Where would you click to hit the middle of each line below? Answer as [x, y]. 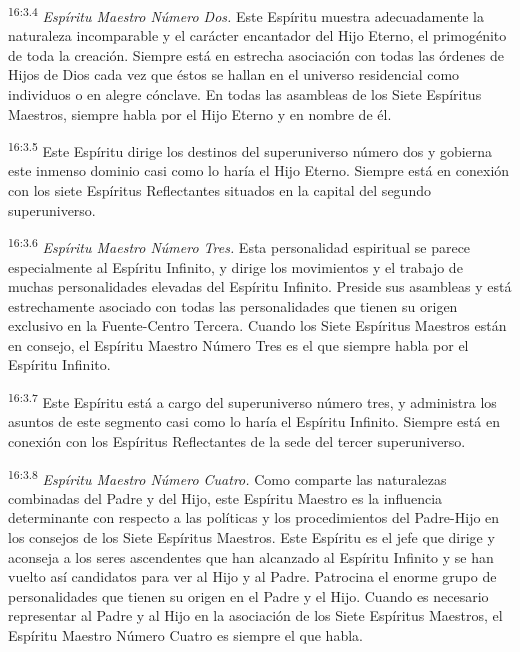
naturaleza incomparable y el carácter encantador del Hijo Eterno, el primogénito [257, 35]
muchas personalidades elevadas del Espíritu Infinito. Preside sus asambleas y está [260, 286]
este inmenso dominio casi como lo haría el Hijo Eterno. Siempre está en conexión [259, 170]
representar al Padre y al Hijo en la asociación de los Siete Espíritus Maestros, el [255, 615]
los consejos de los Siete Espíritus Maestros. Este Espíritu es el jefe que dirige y [251, 536]
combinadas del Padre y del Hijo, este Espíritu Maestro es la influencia [225, 497]
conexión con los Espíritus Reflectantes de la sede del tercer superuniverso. [237, 440]
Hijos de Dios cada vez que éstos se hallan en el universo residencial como [234, 74]
